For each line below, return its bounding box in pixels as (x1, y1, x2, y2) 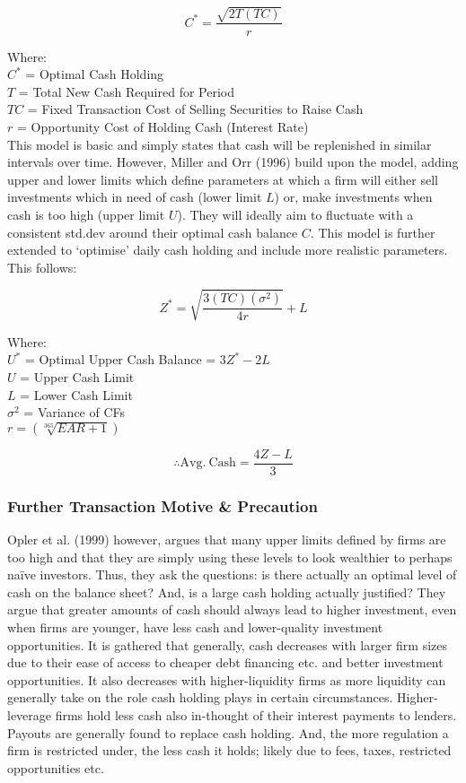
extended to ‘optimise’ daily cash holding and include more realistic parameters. (7, 240, 448, 259)
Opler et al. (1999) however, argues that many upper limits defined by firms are (7, 530, 446, 549)
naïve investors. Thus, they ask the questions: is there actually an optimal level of (7, 565, 457, 584)
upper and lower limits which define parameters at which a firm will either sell (7, 170, 438, 188)
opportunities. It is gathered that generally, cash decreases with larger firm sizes (7, 635, 448, 654)
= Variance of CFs (23, 403, 126, 422)
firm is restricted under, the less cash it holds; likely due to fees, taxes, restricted (7, 741, 452, 760)
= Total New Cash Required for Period (18, 82, 234, 100)
